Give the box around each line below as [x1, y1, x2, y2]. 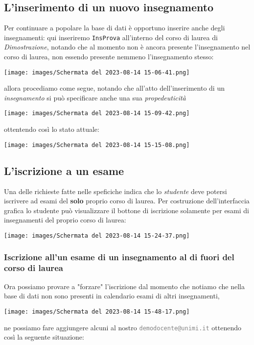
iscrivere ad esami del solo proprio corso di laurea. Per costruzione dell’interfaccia [4, 196, 250, 206]
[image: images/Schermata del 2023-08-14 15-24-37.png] [4, 232, 190, 239]
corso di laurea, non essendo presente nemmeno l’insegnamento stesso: [4, 51, 214, 62]
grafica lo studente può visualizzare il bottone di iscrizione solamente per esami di [4, 205, 250, 215]
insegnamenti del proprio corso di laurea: [4, 215, 126, 225]
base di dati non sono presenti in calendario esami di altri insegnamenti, [4, 291, 220, 301]
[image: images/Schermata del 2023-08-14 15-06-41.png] [4, 69, 190, 76]
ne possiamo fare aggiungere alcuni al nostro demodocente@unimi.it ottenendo [4, 322, 241, 332]
